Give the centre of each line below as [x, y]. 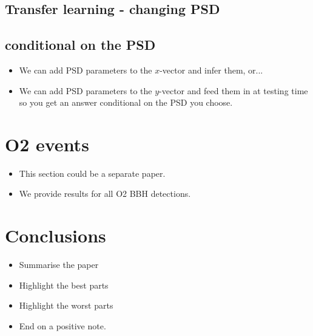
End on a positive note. [62, 325]
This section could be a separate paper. [92, 173]
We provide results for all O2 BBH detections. [105, 194]
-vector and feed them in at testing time [234, 90]
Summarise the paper [59, 265]
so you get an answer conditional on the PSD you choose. [126, 102]
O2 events [47, 144]
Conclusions [56, 235]
